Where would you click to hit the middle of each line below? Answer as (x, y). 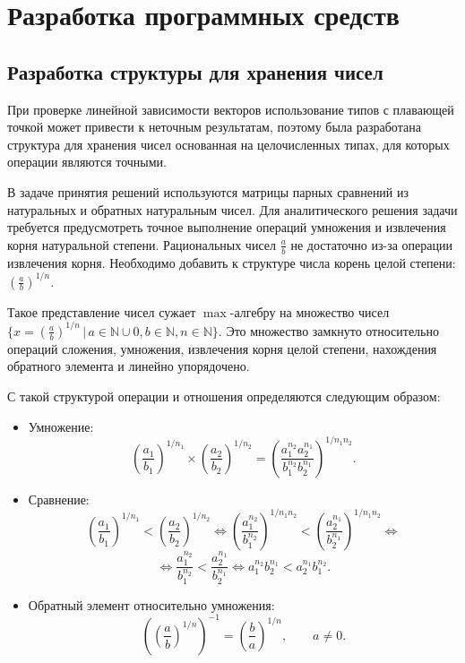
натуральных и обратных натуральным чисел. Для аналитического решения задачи (232, 209)
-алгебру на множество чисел (310, 311)
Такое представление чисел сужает (102, 311)
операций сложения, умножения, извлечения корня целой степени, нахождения (222, 348)
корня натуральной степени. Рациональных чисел (142, 244)
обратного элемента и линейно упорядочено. (129, 366)
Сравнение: (59, 499)
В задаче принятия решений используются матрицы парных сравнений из (208, 191)
